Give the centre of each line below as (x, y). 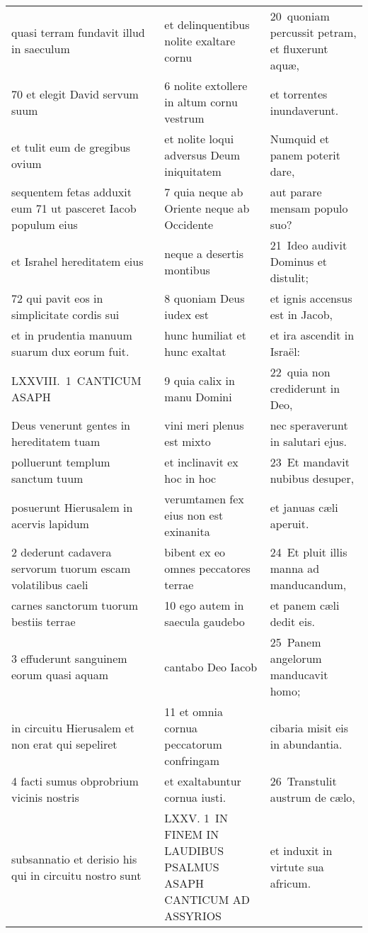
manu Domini (198, 396)
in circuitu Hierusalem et (73, 728)
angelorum (296, 658)
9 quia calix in (200, 380)
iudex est (187, 314)
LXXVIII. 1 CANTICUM (76, 380)
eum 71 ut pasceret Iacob (74, 208)
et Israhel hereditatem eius (77, 261)
